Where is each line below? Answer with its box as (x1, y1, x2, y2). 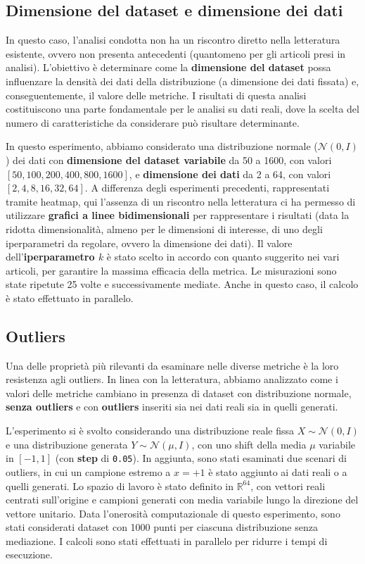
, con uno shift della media (191, 437, 307, 451)
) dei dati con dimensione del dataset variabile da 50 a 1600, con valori (6, 152, 332, 167)
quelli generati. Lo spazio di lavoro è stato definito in (6, 478, 233, 493)
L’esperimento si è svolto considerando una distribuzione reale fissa (6, 423, 294, 438)
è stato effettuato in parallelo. (6, 290, 134, 305)
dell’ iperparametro (6, 249, 95, 264)
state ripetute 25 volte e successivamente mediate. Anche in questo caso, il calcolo (6, 277, 359, 292)
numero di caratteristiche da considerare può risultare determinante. (6, 115, 300, 130)
